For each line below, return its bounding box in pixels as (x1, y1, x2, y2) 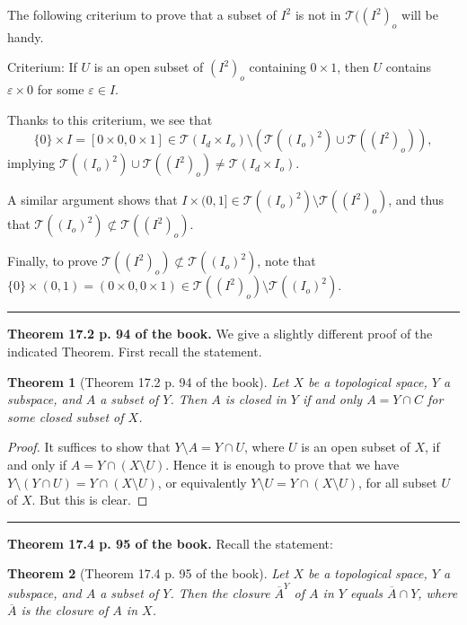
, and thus (388, 190, 445, 209)
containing (249, 57, 306, 76)
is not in (295, 5, 341, 23)
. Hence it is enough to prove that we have (165, 454, 400, 473)
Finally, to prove (7, 251, 98, 270)
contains (385, 57, 432, 76)
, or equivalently (157, 472, 247, 491)
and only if (7, 454, 67, 473)
